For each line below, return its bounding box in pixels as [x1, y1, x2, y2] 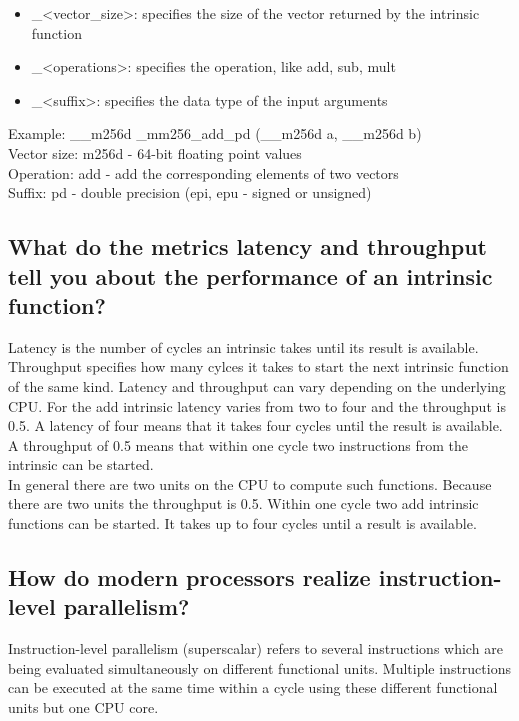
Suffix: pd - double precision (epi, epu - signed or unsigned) [8, 182, 372, 203]
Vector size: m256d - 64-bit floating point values [8, 142, 302, 163]
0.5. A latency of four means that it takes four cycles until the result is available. [8, 415, 503, 436]
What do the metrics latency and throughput [8, 231, 487, 262]
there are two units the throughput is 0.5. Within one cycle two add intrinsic [8, 493, 479, 514]
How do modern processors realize [8, 562, 371, 593]
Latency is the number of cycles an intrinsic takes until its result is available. [8, 336, 479, 357]
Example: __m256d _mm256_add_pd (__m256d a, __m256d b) [8, 123, 422, 144]
